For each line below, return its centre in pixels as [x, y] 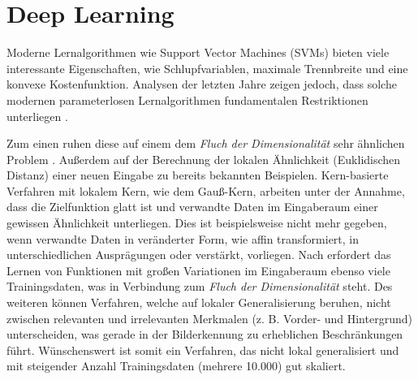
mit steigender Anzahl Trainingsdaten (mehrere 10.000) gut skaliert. [176, 366]
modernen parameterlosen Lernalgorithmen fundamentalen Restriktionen [187, 99]
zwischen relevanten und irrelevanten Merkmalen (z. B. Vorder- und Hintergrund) [209, 318]
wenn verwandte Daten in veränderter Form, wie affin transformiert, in [183, 238]
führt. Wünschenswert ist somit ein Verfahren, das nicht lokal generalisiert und [203, 350]
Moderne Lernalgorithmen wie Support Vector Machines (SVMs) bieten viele [198, 52]
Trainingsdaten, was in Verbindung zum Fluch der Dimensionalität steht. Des [200, 286]
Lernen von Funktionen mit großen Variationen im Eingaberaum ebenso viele [198, 270]
